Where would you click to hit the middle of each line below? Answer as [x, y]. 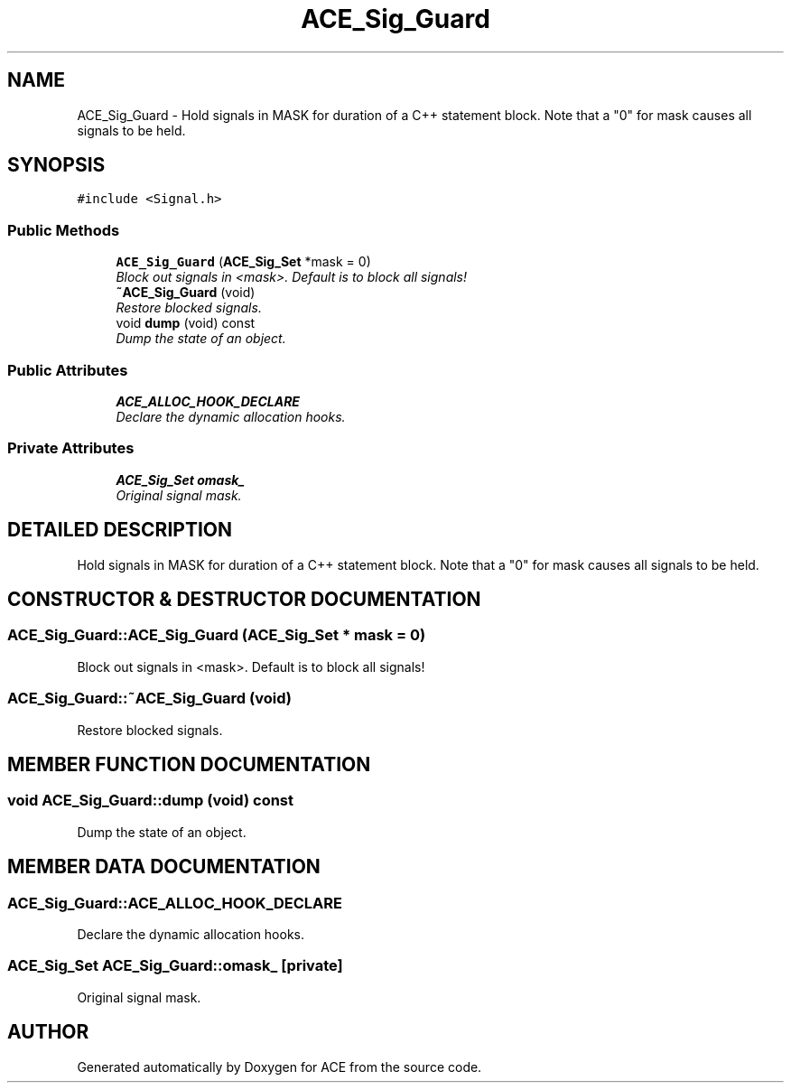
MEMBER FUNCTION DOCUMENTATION [189, 764]
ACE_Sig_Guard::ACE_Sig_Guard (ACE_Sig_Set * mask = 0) [217, 635]
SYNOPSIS [56, 165]
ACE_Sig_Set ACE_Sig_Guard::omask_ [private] [175, 966]
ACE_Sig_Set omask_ [181, 480]
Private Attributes [71, 448]
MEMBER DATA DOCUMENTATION [164, 867]
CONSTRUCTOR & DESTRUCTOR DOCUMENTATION [244, 599]
